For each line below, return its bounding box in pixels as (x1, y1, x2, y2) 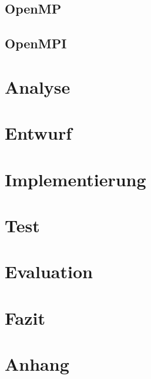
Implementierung (5, 167, 146, 191)
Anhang (5, 352, 69, 375)
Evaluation (5, 259, 93, 284)
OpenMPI (5, 34, 67, 52)
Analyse (5, 74, 71, 98)
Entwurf (5, 121, 72, 145)
